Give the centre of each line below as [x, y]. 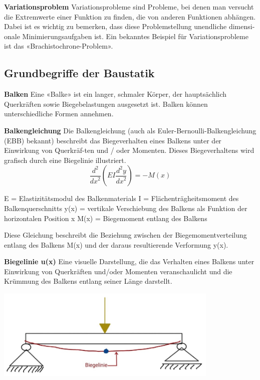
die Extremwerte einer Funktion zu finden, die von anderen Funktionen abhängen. [130, 16]
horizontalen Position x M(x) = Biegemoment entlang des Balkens [106, 218]
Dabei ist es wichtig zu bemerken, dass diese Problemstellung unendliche [115, 26]
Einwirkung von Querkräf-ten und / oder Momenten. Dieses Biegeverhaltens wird [129, 150]
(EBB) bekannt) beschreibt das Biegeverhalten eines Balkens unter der [113, 140]
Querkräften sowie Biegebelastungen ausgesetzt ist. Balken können [106, 104]
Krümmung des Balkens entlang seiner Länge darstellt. [88, 281]
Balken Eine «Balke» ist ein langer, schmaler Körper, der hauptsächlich [115, 94]
